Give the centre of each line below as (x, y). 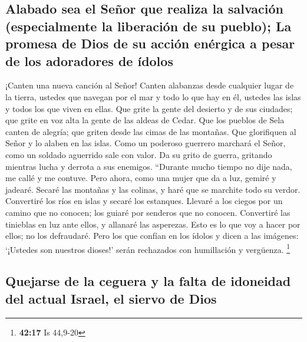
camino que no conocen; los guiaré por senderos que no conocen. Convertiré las (148, 212)
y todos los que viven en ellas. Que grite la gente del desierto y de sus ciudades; (149, 108)
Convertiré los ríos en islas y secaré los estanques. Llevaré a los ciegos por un (144, 201)
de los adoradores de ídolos (89, 60)
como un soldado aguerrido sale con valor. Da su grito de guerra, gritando (139, 154)
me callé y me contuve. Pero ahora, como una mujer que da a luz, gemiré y (141, 178)
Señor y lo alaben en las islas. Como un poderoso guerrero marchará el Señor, (146, 143)
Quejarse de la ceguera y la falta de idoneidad (148, 281)
